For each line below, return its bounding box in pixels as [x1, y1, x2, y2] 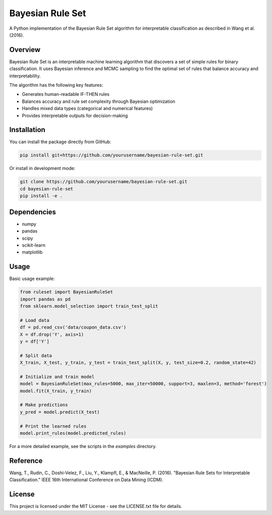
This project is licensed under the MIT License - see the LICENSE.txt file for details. [9, 503, 182, 509]
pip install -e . [20, 193, 63, 199]
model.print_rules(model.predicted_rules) [20, 430, 126, 436]
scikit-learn [22, 242, 45, 248]
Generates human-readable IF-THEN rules [22, 91, 110, 97]
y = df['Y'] [20, 338, 50, 344]
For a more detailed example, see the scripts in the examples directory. [9, 443, 157, 449]
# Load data [20, 317, 50, 323]
